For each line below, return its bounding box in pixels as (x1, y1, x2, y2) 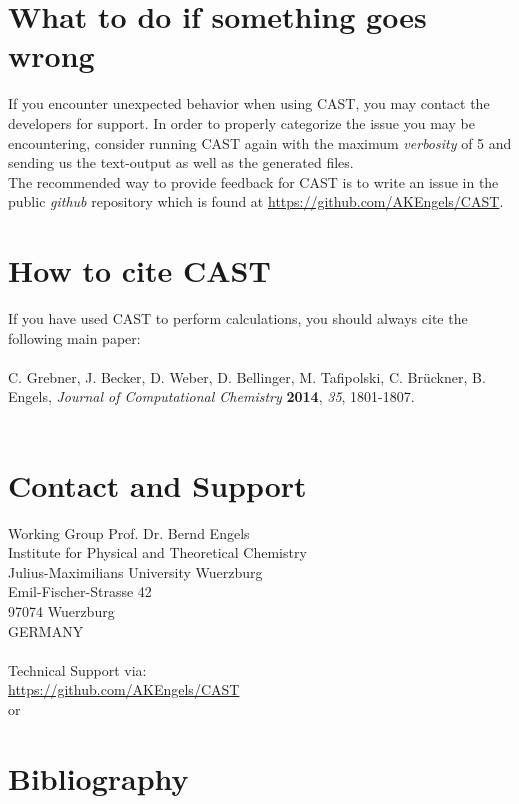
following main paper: (8, 327, 141, 348)
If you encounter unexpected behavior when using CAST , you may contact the (8, 93, 490, 114)
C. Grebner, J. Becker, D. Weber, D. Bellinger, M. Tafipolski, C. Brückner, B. (8, 366, 486, 387)
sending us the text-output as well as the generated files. (8, 152, 354, 173)
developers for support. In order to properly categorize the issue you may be (8, 112, 475, 133)
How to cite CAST (8, 250, 271, 291)
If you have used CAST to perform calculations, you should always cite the (8, 308, 468, 328)
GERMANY (8, 620, 84, 641)
